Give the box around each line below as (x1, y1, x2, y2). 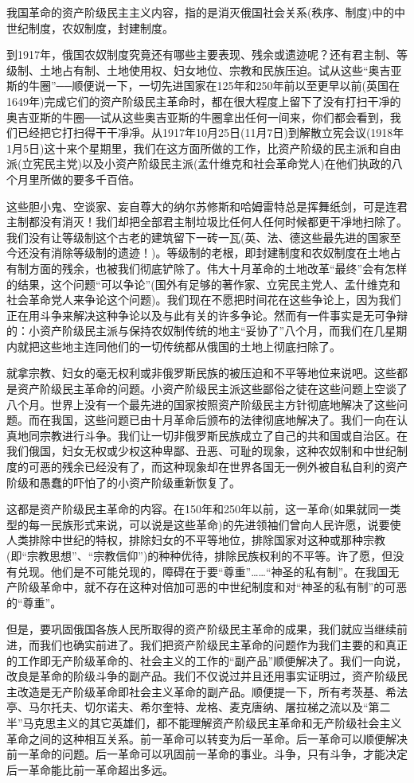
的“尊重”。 (6, 594, 62, 610)
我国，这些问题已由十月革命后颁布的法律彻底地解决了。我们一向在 (50, 411, 396, 428)
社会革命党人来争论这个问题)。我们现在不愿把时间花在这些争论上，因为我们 (6, 291, 401, 308)
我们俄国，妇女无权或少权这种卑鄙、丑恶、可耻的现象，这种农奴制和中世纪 (6, 442, 396, 459)
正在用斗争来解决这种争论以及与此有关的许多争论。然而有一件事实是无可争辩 (6, 306, 408, 323)
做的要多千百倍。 (50, 170, 140, 187)
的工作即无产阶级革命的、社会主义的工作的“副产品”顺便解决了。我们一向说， (6, 652, 408, 668)
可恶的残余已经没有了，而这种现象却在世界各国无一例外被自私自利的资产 (28, 458, 408, 475)
